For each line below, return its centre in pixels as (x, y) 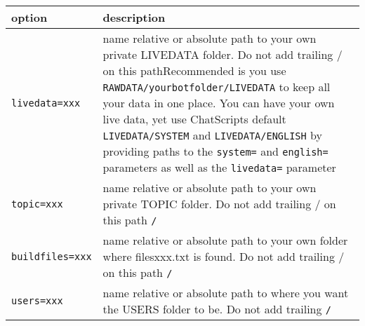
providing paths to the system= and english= (215, 151)
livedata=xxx (46, 103)
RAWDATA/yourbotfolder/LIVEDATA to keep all (217, 87)
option (29, 17)
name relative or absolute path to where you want (226, 293)
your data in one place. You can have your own (219, 103)
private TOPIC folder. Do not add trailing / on (219, 204)
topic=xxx (37, 204)
